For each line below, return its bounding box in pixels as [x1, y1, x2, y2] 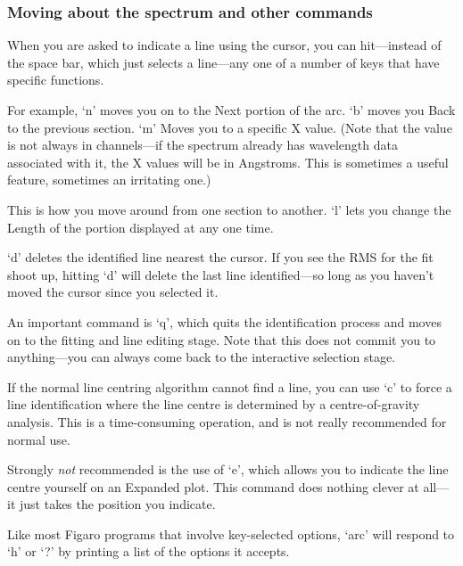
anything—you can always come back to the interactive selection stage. [7, 348, 395, 366]
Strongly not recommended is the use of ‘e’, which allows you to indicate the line [7, 460, 449, 479]
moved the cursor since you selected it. [7, 283, 219, 301]
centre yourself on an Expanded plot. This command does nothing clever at [7, 477, 419, 496]
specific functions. [7, 70, 104, 89]
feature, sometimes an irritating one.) [7, 170, 211, 189]
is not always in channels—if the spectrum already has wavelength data [7, 135, 398, 154]
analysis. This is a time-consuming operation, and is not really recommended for [7, 412, 447, 431]
